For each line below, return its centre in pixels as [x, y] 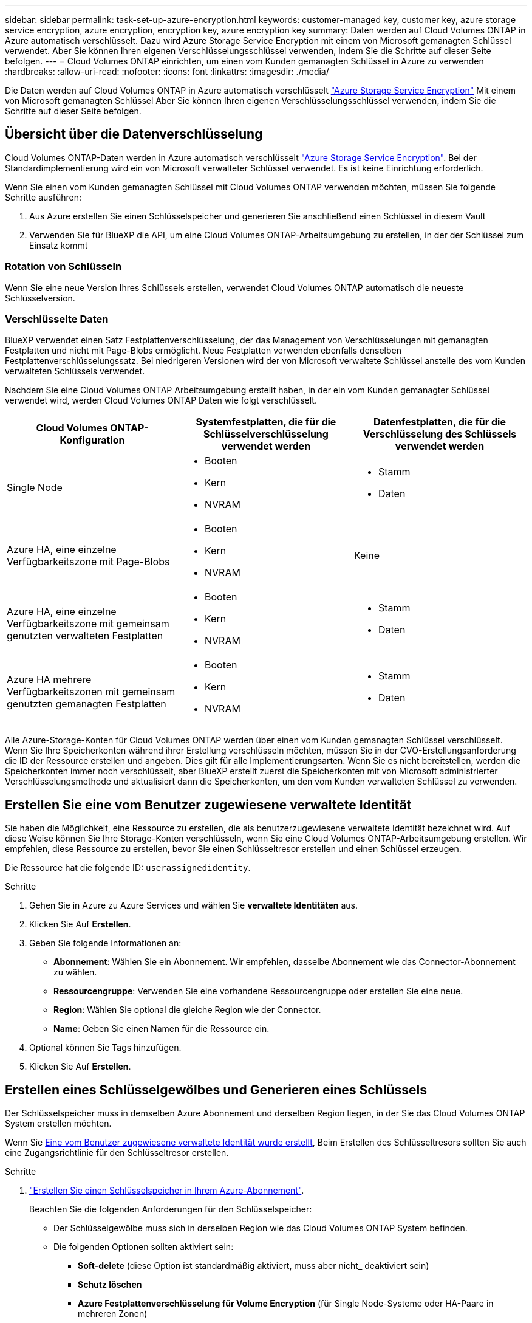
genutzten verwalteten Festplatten [85, 636]
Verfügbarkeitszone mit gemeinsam [88, 624]
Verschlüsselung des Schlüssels [440, 434]
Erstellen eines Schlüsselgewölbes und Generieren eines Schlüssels [216, 1090]
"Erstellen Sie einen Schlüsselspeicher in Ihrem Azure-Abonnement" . [167, 1191]
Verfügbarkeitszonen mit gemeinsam [91, 692]
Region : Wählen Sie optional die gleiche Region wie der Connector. [187, 1010]
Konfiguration [92, 440]
